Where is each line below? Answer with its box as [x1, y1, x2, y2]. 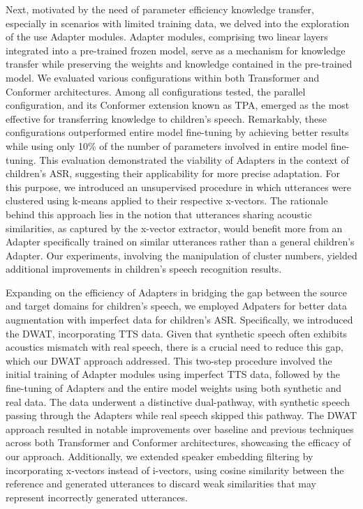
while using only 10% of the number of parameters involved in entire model [6, 138, 328, 153]
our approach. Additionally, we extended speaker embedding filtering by [6, 449, 313, 463]
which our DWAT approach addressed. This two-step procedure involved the [6, 353, 332, 367]
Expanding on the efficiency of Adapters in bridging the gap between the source [6, 284, 347, 299]
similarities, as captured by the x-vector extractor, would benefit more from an [6, 220, 343, 235]
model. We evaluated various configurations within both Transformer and [6, 70, 320, 84]
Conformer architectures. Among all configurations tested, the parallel [6, 84, 306, 98]
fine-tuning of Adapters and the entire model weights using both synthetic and [6, 381, 342, 395]
